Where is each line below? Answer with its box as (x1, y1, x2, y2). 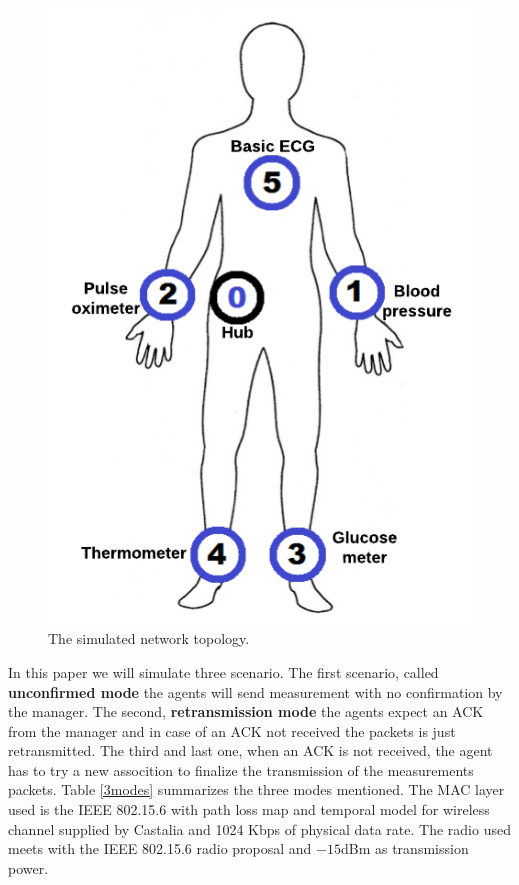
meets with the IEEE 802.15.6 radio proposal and (8, 838, 312, 859)
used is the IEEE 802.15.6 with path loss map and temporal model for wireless (8, 799, 490, 820)
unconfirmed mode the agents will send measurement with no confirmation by (8, 681, 503, 702)
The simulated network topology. (48, 628, 250, 649)
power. (8, 857, 49, 878)
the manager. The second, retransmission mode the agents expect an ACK (8, 701, 484, 722)
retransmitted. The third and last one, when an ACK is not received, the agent (8, 740, 493, 761)
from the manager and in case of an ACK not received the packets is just (8, 720, 456, 741)
